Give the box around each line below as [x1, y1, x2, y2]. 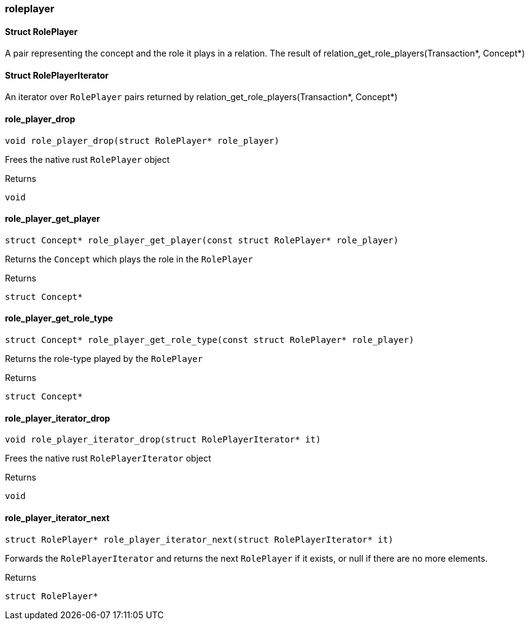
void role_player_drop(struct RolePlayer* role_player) [5, 135, 280, 146]
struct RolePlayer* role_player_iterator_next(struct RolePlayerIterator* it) [5, 534, 394, 544]
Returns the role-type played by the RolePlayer [5, 353, 203, 364]
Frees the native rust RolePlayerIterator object [5, 453, 211, 464]
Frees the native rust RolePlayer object [5, 154, 170, 165]
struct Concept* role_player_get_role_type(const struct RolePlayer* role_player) [5, 335, 414, 345]
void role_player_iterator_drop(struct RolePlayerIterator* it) [5, 434, 321, 445]
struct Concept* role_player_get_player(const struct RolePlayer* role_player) [5, 235, 399, 245]
